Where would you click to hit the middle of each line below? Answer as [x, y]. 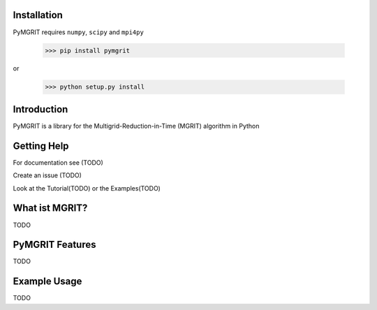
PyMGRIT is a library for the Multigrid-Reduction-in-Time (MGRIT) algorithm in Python [136, 126]
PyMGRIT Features [55, 245]
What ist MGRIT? [50, 208]
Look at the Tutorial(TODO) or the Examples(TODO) [87, 188]
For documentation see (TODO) [58, 162]
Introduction [40, 109]
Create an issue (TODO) [47, 175]
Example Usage [47, 282]
